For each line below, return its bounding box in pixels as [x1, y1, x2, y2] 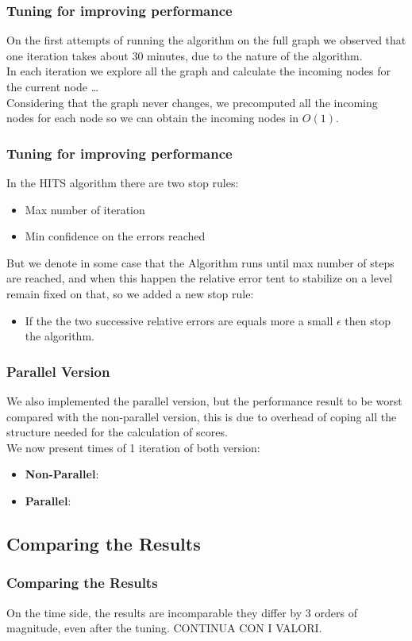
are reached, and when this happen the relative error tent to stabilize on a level [6, 270, 393, 286]
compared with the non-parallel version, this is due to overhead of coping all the [6, 408, 397, 424]
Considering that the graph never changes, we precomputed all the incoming [6, 94, 378, 110]
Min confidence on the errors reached [25, 228, 206, 244]
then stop [345, 312, 391, 328]
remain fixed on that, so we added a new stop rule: [6, 285, 254, 301]
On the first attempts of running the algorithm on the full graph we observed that [6, 32, 406, 48]
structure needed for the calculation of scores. [6, 424, 228, 440]
